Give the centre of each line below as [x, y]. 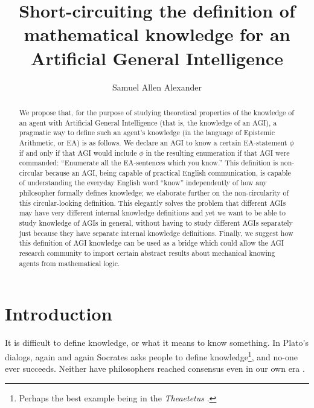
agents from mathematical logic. [69, 263]
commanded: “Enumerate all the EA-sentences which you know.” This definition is [149, 163]
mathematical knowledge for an [157, 34]
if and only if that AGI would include [78, 152]
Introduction [59, 314]
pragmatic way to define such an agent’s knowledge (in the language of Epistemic [147, 132]
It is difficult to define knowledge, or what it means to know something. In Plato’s [157, 343]
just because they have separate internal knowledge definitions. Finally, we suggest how [156, 233]
